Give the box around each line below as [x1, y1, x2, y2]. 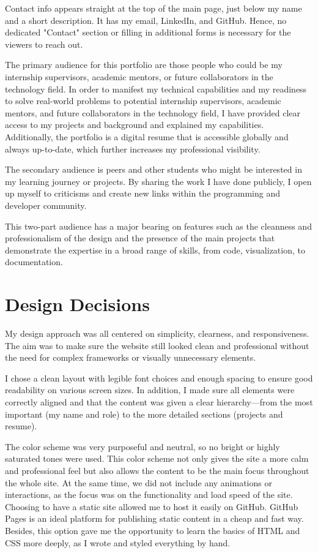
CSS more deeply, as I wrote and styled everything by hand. [5, 536, 231, 549]
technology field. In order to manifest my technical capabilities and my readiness [5, 82, 307, 95]
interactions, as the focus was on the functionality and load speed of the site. [5, 488, 293, 501]
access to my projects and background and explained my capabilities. [5, 118, 264, 131]
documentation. [5, 255, 63, 268]
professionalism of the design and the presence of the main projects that [5, 231, 275, 244]
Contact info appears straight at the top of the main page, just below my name [5, 2, 302, 14]
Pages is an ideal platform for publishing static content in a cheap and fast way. [5, 512, 304, 525]
